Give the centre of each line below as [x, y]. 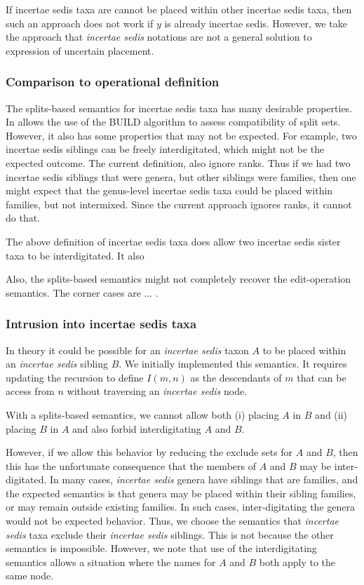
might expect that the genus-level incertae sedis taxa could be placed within [169, 190]
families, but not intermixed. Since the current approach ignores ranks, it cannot [179, 204]
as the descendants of [236, 377]
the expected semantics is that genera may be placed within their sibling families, [181, 493]
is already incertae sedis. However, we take [256, 23]
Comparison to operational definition [113, 82]
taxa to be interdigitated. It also [75, 255]
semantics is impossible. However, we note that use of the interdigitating [161, 548]
